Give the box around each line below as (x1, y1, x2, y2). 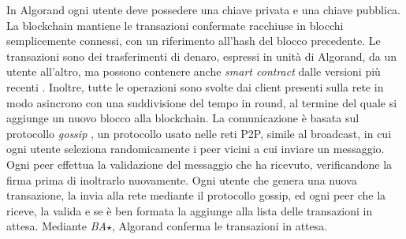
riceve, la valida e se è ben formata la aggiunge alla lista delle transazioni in (6, 202, 373, 218)
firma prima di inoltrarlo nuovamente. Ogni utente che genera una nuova (6, 171, 357, 188)
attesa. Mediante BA (6, 218, 106, 234)
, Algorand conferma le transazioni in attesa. (111, 218, 328, 234)
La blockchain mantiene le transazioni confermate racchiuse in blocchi (6, 17, 344, 33)
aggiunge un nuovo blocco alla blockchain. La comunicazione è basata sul (6, 110, 359, 126)
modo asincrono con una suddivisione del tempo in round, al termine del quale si (6, 94, 397, 110)
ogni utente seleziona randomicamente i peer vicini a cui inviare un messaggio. (6, 140, 385, 157)
